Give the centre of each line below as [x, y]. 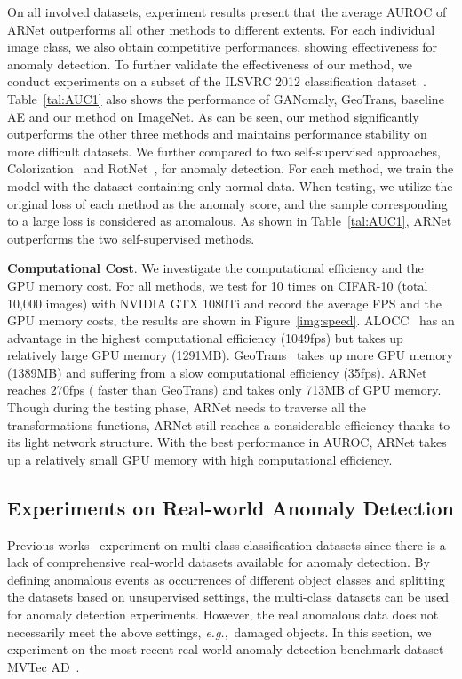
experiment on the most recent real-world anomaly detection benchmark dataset [226, 649]
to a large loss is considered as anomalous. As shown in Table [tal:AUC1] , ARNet [230, 221]
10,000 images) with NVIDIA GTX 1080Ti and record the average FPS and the [224, 303]
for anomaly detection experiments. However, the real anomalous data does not [223, 615]
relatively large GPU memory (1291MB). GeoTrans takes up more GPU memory [231, 355]
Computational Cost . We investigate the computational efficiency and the [215, 268]
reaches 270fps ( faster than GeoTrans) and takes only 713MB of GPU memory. [224, 390]
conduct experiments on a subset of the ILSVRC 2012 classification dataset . [217, 81]
